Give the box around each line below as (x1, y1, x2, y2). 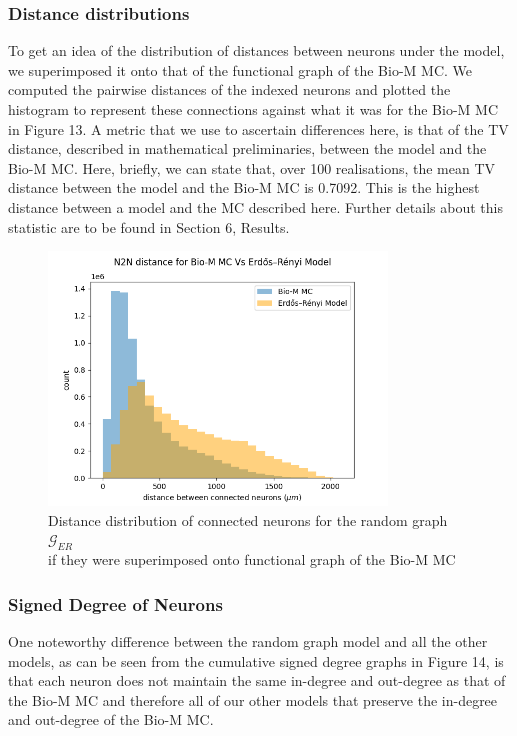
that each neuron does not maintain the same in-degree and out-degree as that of (8, 670, 506, 691)
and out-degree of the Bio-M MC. (8, 709, 214, 730)
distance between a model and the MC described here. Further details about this (8, 196, 503, 217)
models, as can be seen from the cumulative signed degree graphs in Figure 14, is (8, 650, 504, 671)
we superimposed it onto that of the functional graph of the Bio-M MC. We (8, 59, 473, 80)
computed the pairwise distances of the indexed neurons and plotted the (8, 79, 451, 100)
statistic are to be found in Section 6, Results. (8, 216, 290, 237)
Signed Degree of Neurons (8, 591, 223, 616)
